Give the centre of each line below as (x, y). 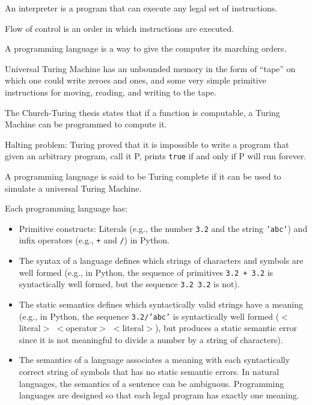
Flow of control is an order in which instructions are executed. (119, 28)
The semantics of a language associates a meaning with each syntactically (154, 360)
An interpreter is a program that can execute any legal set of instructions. (141, 8)
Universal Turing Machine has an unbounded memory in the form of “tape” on (150, 68)
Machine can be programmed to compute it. (86, 124)
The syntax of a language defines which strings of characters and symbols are (161, 260)
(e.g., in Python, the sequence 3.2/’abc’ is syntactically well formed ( (149, 316)
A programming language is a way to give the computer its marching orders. (146, 48)
